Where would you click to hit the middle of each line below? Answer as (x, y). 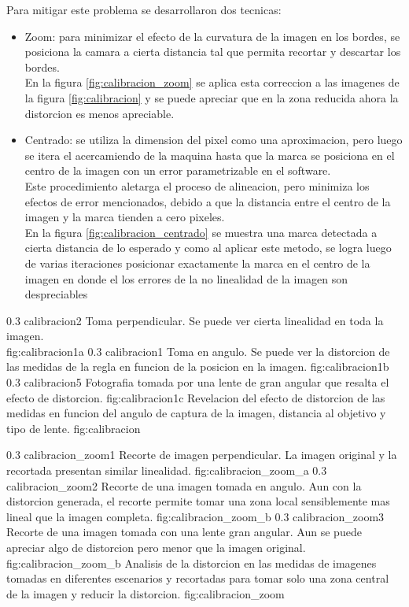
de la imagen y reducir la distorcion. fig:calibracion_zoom (146, 593)
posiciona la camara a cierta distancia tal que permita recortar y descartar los (213, 52)
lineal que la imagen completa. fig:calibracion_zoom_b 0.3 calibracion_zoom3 (195, 516)
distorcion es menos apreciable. (99, 113)
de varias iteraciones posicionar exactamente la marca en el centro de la (197, 263)
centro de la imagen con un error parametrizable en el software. (178, 170)
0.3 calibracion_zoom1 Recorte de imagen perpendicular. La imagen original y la (202, 455)
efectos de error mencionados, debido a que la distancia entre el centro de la (208, 201)
